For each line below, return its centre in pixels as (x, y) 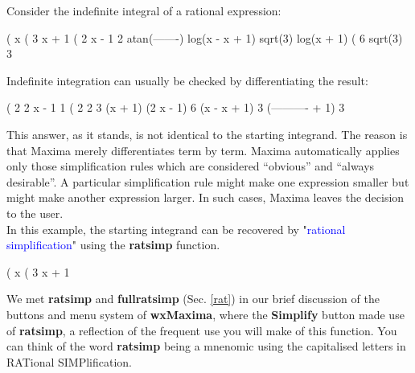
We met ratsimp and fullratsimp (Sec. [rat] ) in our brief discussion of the (193, 299)
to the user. (35, 213)
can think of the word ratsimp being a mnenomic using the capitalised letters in (206, 346)
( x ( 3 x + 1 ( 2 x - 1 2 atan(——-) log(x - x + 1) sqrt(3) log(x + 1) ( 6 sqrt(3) (205, 37)
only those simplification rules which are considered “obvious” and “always (191, 166)
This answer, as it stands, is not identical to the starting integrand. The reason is (207, 134)
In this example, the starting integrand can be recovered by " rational (176, 229)
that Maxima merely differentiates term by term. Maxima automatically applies (203, 150)
